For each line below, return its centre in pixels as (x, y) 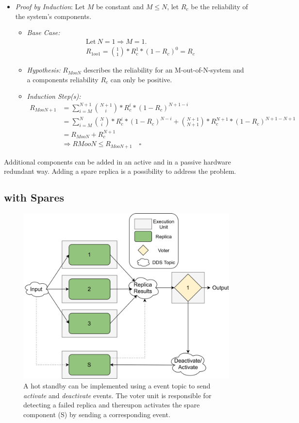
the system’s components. (53, 16)
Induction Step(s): (54, 96)
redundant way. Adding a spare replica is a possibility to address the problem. (120, 171)
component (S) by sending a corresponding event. (97, 414)
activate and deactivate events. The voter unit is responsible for (117, 395)
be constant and (120, 6)
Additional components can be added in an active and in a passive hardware (117, 161)
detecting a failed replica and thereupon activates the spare (112, 405)
